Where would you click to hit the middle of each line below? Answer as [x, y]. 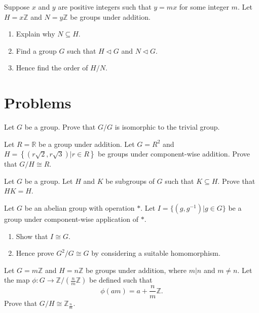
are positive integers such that [105, 7]
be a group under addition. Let [86, 144]
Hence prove [35, 253]
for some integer [204, 7]
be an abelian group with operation [80, 208]
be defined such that [121, 280]
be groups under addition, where [136, 270]
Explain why [35, 34]
